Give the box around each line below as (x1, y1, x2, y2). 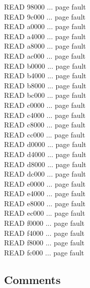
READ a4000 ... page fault (4, 31, 86, 41)
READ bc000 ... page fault (4, 90, 86, 100)
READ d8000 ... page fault (4, 159, 86, 169)
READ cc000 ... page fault (4, 129, 85, 139)
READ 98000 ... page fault (4, 2, 86, 12)
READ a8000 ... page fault (4, 41, 86, 51)
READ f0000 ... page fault (4, 218, 85, 228)
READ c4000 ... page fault (4, 109, 85, 120)
